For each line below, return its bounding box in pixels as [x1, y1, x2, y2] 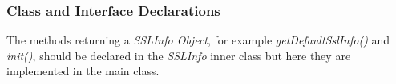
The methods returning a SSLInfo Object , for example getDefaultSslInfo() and [6, 32, 390, 48]
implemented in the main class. [6, 63, 160, 79]
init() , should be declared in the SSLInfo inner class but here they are [6, 47, 351, 63]
